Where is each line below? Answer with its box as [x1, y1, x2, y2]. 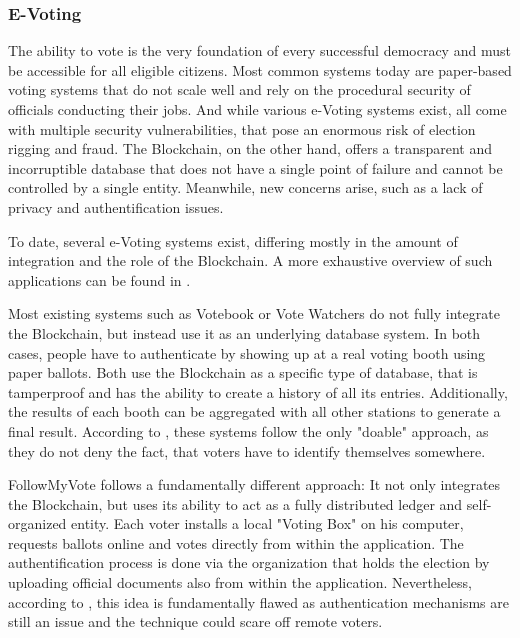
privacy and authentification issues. [8, 196, 224, 217]
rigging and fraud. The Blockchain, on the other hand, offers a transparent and [8, 138, 493, 159]
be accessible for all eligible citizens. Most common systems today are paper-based [8, 59, 512, 80]
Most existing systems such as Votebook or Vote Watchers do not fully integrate [8, 303, 500, 324]
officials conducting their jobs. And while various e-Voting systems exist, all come [8, 99, 507, 119]
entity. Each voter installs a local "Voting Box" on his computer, [71, 513, 464, 534]
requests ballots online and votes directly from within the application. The [8, 532, 464, 553]
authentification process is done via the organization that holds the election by [8, 552, 490, 573]
